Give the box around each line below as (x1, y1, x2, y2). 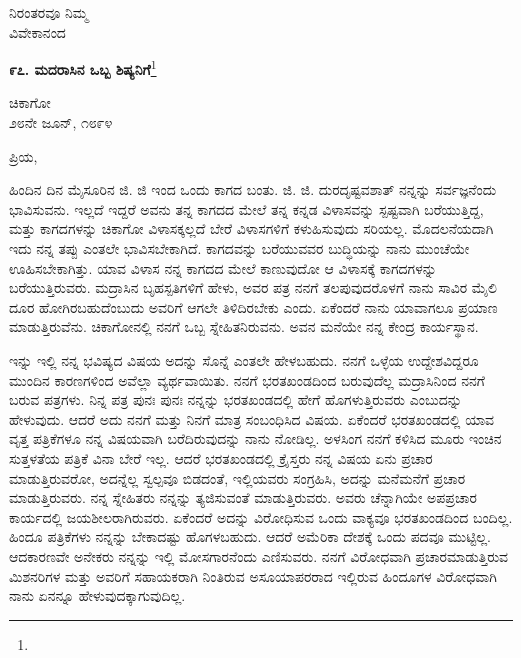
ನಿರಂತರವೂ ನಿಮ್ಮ (9, 2, 88, 22)
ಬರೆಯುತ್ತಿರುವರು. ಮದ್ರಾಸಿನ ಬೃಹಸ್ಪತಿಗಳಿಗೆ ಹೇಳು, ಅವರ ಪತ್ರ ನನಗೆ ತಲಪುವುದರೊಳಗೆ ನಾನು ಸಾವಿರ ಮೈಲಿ (9, 277, 497, 298)
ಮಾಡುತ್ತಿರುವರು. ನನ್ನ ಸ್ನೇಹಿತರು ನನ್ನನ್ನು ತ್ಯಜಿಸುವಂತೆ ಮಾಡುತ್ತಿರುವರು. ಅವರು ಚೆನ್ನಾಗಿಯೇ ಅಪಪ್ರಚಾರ (9, 487, 477, 508)
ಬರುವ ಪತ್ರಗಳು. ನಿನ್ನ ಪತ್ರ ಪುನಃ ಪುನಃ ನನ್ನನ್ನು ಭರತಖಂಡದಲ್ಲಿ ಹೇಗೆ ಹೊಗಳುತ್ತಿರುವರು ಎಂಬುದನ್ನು (9, 389, 462, 410)
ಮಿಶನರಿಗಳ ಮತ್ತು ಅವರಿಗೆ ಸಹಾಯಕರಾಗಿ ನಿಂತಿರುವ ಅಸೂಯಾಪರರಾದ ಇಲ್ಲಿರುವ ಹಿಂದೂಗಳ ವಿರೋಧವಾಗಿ (9, 565, 497, 586)
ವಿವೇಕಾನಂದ (9, 21, 66, 42)
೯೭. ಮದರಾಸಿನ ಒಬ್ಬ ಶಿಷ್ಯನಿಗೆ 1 (9, 56, 157, 79)
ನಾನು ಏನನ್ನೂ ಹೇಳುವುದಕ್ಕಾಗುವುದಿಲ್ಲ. (9, 585, 186, 606)
